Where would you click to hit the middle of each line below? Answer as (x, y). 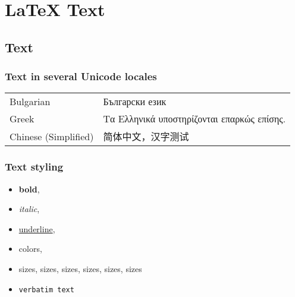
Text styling (34, 167)
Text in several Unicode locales (81, 76)
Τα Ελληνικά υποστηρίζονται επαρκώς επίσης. (194, 119)
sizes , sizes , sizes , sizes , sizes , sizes (80, 268)
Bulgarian (30, 102)
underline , (37, 228)
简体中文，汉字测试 (146, 137)
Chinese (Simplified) (52, 136)
